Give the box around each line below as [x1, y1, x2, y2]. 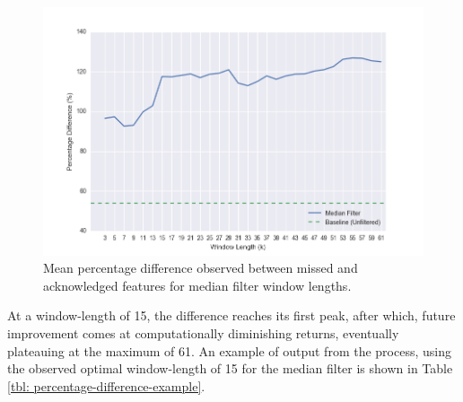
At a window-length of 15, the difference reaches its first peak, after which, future [7, 306, 456, 325]
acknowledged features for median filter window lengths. [43, 275, 352, 294]
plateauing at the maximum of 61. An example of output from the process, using [7, 341, 451, 360]
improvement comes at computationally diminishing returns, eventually [7, 323, 399, 342]
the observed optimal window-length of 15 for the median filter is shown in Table [7, 359, 453, 378]
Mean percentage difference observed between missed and [43, 258, 358, 277]
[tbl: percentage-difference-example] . [7, 376, 205, 395]
